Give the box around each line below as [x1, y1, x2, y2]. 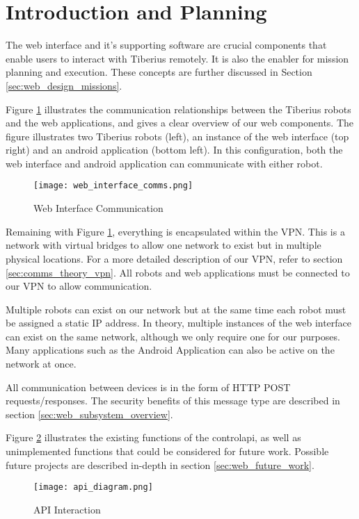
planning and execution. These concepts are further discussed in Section [6, 65, 312, 79]
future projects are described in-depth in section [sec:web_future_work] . [6, 457, 314, 472]
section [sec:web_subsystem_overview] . [6, 406, 173, 421]
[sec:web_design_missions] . [6, 78, 122, 92]
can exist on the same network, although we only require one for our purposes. [6, 329, 340, 343]
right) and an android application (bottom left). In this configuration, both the [6, 142, 343, 157]
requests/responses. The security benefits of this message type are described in [6, 393, 340, 408]
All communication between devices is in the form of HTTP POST [6, 379, 291, 394]
